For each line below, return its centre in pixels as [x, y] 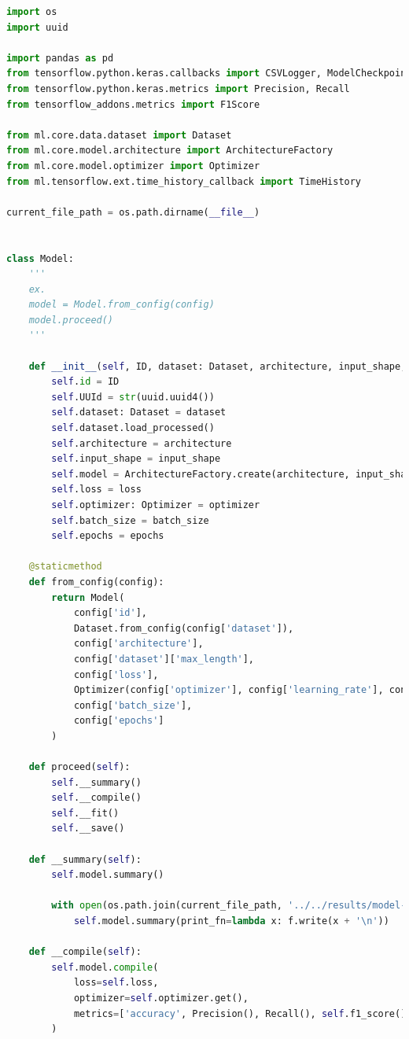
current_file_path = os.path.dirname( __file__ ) [133, 212]
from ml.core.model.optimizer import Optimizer [133, 166]
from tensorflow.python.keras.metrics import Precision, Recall [178, 88]
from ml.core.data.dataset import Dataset [119, 135]
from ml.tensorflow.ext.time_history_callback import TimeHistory [184, 181]
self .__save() [88, 829]
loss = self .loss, [116, 983]
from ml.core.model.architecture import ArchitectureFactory [170, 151]
